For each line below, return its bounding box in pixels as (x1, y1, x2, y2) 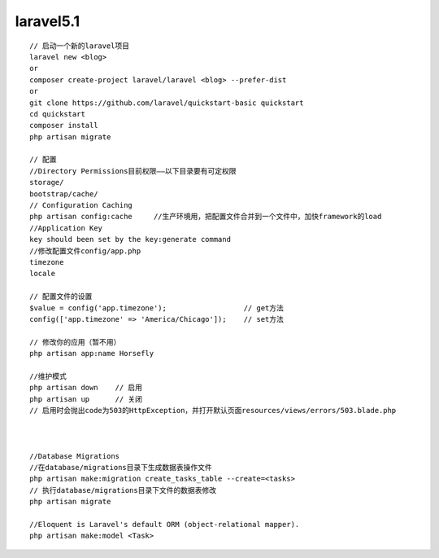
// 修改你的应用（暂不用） (29, 337, 121, 346)
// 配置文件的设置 (29, 292, 93, 301)
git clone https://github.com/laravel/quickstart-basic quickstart (29, 98, 304, 108)
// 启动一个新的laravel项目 (29, 41, 130, 51)
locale (29, 269, 56, 279)
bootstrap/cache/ (29, 189, 98, 199)
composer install (29, 121, 98, 130)
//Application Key (29, 223, 103, 232)
